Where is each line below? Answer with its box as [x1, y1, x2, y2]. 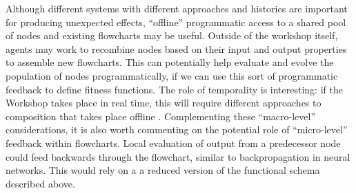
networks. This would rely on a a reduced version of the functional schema [6, 163, 320, 177]
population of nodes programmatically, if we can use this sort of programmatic [6, 68, 338, 82]
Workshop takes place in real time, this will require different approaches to [6, 95, 322, 110]
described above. [6, 176, 75, 190]
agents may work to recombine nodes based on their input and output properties [6, 41, 347, 56]
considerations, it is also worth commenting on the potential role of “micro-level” [6, 122, 348, 137]
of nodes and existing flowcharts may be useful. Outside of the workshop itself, [6, 28, 338, 43]
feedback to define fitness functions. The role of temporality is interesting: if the [6, 82, 343, 96]
